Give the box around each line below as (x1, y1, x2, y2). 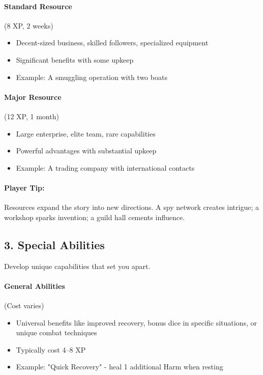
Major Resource (4, 91, 62, 102)
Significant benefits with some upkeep (16, 54, 134, 65)
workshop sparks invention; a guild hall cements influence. (4, 211, 185, 222)
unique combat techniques (16, 327, 97, 338)
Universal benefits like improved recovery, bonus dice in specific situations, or (16, 317, 257, 328)
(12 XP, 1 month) (4, 111, 59, 121)
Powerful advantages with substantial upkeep (16, 145, 157, 156)
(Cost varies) (4, 300, 44, 310)
